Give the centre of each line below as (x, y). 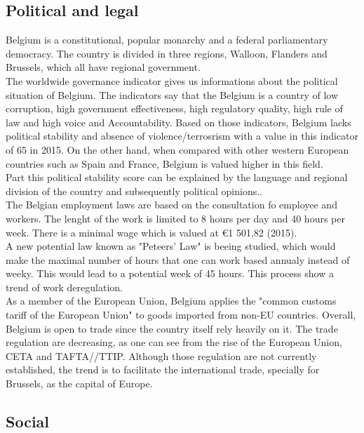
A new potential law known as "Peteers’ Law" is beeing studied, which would (171, 246)
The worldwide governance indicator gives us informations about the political (172, 80)
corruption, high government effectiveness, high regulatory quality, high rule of (174, 108)
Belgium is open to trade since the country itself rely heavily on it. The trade (172, 328)
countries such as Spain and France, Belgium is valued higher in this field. (164, 163)
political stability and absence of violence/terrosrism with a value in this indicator (182, 136)
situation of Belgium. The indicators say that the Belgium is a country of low (172, 94)
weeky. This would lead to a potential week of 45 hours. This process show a (170, 273)
